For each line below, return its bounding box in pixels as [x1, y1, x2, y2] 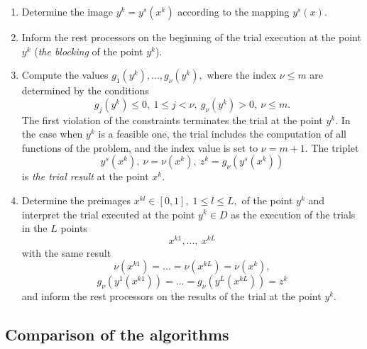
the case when [21, 126, 83, 141]
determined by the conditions [21, 83, 149, 98]
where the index [207, 67, 277, 82]
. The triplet [305, 140, 359, 155]
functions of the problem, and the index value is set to [21, 140, 258, 155]
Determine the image [21, 4, 113, 18]
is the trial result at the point [21, 169, 149, 184]
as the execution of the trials [231, 206, 356, 221]
